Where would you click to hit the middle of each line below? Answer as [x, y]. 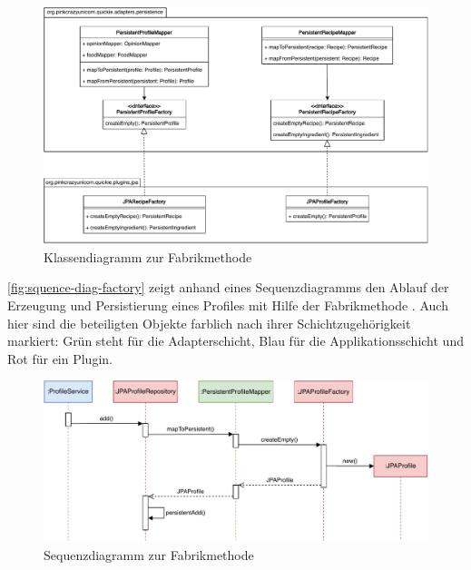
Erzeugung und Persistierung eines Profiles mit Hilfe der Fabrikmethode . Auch [228, 305]
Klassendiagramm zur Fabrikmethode [148, 256]
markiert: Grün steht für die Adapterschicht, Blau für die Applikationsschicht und [235, 341]
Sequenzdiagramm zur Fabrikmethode [149, 555]
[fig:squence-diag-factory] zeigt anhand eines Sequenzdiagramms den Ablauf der [228, 287]
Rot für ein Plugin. [60, 358]
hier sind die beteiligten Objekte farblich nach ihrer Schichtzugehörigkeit [209, 323]
